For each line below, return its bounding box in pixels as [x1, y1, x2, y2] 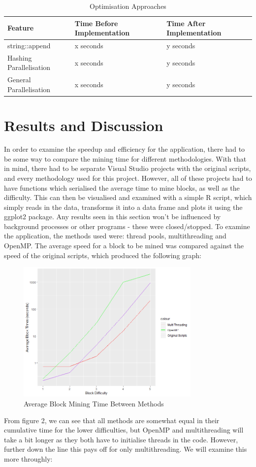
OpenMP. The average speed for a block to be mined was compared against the [4, 240, 244, 251]
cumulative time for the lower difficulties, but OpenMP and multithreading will [4, 425, 244, 435]
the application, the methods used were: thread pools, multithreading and [4, 231, 226, 241]
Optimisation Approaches [90, 1, 166, 11]
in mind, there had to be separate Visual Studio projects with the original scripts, [4, 163, 251, 173]
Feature [7, 23, 34, 33]
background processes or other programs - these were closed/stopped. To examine [4, 221, 250, 231]
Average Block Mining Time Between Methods [24, 398, 164, 408]
